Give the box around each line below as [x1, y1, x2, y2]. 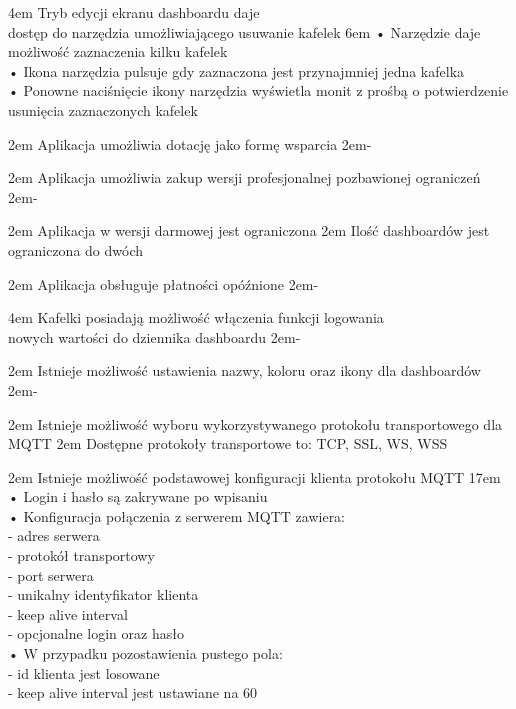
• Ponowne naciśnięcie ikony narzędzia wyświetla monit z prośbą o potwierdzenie [8, 80, 509, 101]
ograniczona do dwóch [8, 239, 143, 260]
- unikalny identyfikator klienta [8, 584, 199, 605]
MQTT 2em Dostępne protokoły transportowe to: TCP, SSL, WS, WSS [8, 433, 448, 454]
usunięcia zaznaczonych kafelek [8, 99, 198, 120]
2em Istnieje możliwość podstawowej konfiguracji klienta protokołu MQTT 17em [8, 466, 501, 487]
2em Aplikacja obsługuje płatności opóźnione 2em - [8, 273, 319, 294]
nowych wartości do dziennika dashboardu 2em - [8, 326, 301, 347]
